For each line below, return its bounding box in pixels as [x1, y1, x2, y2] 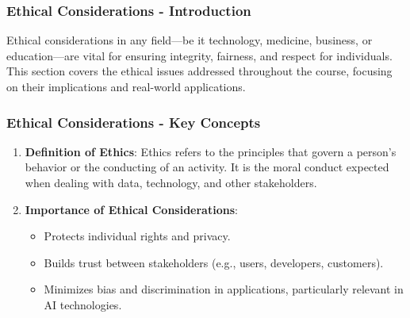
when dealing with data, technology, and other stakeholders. [25, 174, 317, 190]
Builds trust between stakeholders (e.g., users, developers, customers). [44, 254, 384, 270]
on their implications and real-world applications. [6, 79, 246, 94]
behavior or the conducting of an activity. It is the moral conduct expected [25, 159, 389, 175]
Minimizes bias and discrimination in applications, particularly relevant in [44, 281, 404, 297]
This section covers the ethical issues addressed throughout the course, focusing [6, 63, 393, 79]
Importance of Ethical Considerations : [25, 201, 238, 217]
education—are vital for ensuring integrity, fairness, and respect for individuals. [6, 47, 393, 63]
